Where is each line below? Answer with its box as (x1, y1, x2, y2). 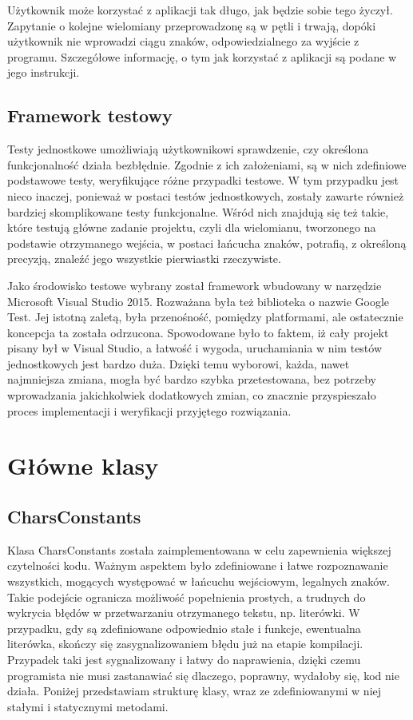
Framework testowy (7, 103, 173, 128)
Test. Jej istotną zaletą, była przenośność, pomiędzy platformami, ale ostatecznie (7, 308, 403, 325)
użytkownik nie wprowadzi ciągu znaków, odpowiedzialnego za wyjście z (7, 33, 359, 50)
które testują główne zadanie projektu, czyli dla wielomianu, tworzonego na (7, 219, 376, 236)
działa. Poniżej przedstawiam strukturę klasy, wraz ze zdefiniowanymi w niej (7, 682, 382, 699)
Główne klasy (7, 449, 159, 482)
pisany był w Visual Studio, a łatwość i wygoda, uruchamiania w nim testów (7, 340, 383, 356)
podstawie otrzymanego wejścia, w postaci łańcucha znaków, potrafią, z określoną (7, 234, 407, 251)
